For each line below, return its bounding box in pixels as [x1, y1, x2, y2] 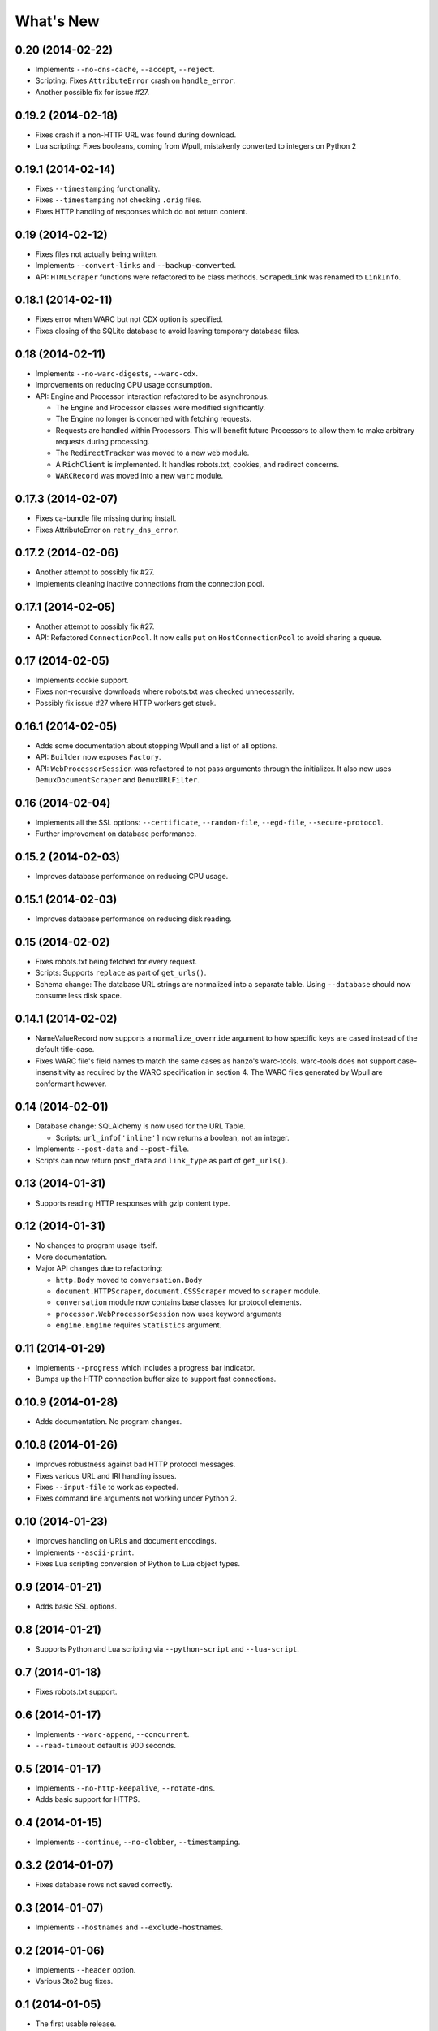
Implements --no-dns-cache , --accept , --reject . [35, 65, 215, 75]
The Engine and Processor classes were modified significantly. [55, 402, 266, 412]
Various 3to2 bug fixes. [35, 1977, 114, 1986]
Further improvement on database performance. [35, 829, 197, 838]
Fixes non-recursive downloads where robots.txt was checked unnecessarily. [35, 686, 294, 696]
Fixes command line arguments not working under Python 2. [35, 1493, 238, 1503]
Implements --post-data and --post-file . [35, 1144, 190, 1154]
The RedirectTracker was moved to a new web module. [55, 448, 250, 458]
